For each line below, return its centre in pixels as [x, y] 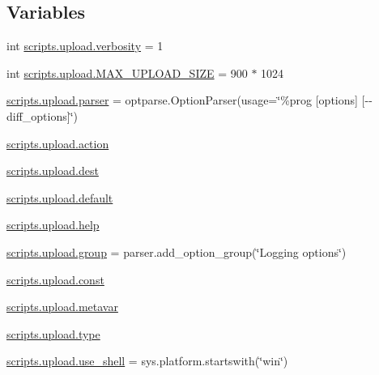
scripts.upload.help [53, 225]
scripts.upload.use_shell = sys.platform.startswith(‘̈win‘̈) [147, 361]
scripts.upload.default [60, 197]
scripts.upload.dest [53, 170]
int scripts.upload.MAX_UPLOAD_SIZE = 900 [127, 72]
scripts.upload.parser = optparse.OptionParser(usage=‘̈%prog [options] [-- [189, 100]
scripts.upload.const [55, 279]
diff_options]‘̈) [42, 115]
